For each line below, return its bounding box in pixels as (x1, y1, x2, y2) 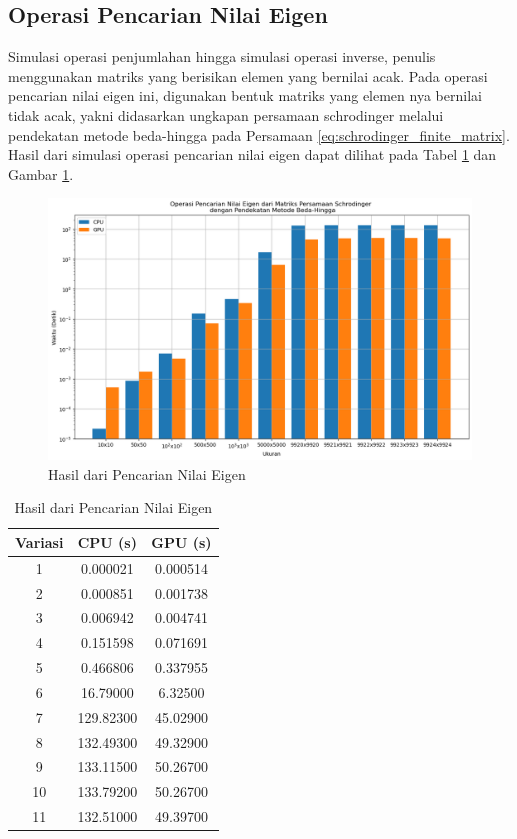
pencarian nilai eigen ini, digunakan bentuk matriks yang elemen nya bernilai (8, 85, 482, 106)
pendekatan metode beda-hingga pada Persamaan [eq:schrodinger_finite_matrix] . (8, 124, 510, 145)
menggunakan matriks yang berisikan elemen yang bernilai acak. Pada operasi (8, 65, 488, 86)
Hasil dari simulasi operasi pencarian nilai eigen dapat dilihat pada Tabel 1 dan (8, 144, 497, 165)
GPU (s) (151, 531, 212, 552)
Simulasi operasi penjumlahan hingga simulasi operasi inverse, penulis (8, 46, 436, 67)
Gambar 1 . (8, 163, 74, 184)
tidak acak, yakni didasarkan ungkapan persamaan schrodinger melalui (8, 104, 444, 125)
